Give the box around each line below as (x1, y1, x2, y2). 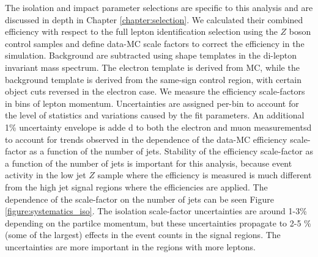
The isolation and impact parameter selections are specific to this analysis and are (5, 1, 313, 13)
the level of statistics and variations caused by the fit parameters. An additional (5, 109, 305, 121)
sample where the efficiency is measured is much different (97, 168, 312, 181)
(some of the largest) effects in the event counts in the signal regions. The (5, 228, 281, 241)
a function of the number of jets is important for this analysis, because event (5, 156, 292, 169)
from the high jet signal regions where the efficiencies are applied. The (5, 180, 268, 193)
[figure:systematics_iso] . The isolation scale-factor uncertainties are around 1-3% (5, 205, 307, 217)
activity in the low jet (5, 168, 86, 181)
